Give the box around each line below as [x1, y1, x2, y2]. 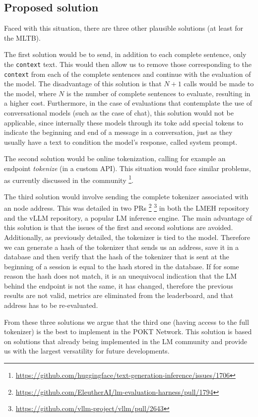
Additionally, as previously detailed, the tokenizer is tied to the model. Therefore [4, 232, 250, 242]
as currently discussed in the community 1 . [4, 173, 133, 185]
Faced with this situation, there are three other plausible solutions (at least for [4, 23, 243, 33]
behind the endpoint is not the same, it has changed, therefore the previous [4, 280, 233, 291]
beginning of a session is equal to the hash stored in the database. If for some [4, 261, 239, 271]
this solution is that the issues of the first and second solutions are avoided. [4, 222, 233, 233]
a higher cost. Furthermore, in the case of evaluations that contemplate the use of [4, 98, 252, 108]
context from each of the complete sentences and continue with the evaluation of [4, 68, 251, 79]
